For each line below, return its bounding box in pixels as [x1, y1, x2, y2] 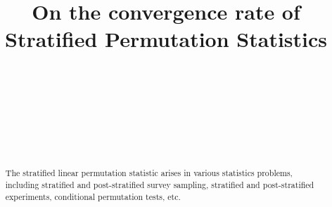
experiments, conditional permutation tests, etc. [5, 190, 181, 202]
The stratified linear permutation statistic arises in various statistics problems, [5, 167, 293, 179]
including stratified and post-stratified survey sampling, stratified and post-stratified [5, 179, 314, 191]
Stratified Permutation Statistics [4, 25, 328, 53]
